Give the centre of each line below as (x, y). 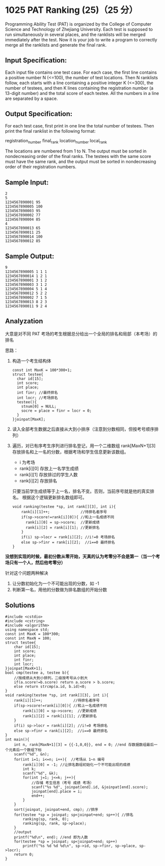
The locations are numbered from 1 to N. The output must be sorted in (76, 151)
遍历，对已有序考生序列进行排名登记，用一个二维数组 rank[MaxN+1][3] (84, 445)
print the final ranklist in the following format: (50, 131)
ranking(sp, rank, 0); (46, 819)
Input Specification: (36, 60)
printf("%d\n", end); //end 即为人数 (51, 837)
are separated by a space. (31, 98)
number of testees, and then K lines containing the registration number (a (79, 88)
